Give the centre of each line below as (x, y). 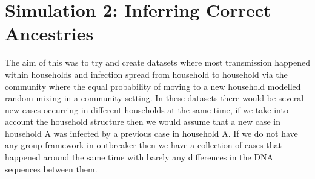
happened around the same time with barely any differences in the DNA (139, 157)
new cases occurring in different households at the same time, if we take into (147, 109)
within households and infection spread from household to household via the (146, 74)
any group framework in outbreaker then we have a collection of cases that (143, 145)
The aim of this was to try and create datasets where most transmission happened (157, 62)
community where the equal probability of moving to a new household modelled (153, 86)
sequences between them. (51, 168)
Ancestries (49, 33)
